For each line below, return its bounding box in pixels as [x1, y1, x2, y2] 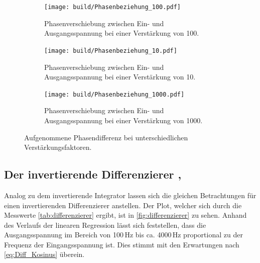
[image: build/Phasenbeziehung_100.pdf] [44, 4, 181, 11]
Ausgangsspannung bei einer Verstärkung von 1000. [44, 115, 203, 125]
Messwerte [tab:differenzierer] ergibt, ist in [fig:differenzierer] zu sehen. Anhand [4, 210, 247, 220]
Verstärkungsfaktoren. [24, 142, 92, 152]
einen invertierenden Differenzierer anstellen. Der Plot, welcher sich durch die [4, 200, 242, 210]
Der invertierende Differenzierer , [4, 166, 182, 182]
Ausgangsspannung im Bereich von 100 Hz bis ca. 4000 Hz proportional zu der [4, 229, 243, 240]
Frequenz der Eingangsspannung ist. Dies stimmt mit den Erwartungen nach [4, 239, 239, 249]
